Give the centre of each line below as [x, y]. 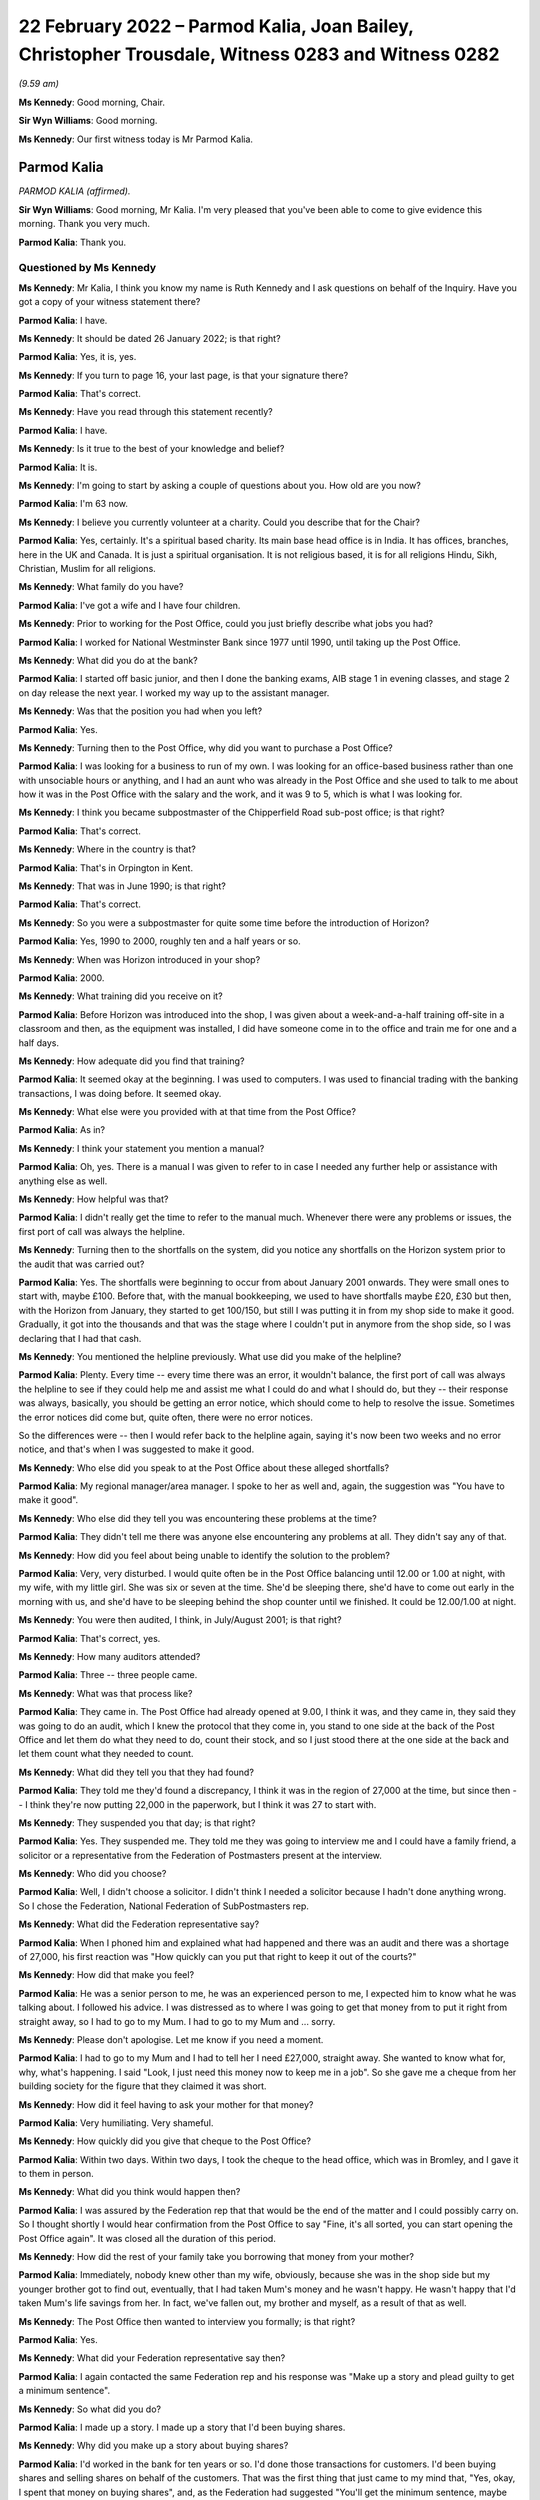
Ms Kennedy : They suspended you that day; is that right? [137, 1822]
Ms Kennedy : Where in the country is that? [107, 849]
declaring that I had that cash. [80, 1338]
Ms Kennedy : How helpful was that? [93, 1199]
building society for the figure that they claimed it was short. [142, 2086]
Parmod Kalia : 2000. [61, 977]
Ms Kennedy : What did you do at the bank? [108, 660]
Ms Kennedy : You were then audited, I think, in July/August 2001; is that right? [180, 1620]
